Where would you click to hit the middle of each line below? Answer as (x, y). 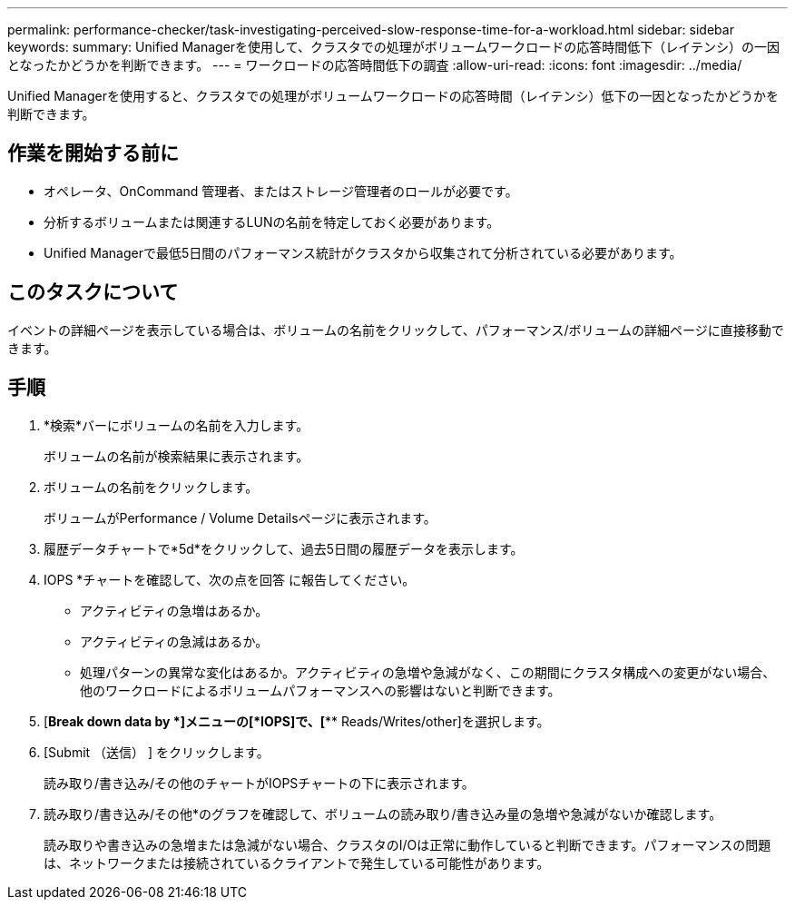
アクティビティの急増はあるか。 (174, 610)
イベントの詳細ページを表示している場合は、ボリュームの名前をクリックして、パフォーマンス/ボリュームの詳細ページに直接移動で (396, 330)
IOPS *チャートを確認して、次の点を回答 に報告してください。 (230, 579)
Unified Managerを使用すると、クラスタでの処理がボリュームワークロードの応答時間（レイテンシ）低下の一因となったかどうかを (393, 96)
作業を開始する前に (93, 153)
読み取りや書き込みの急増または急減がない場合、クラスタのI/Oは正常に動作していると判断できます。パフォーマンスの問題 (407, 844)
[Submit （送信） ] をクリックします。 (157, 752)
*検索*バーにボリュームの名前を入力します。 (177, 425)
